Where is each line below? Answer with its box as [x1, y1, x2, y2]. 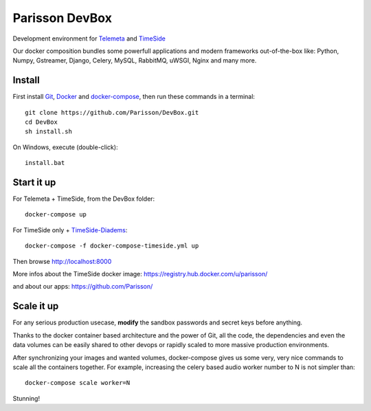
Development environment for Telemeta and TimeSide [12, 34, 166, 43]
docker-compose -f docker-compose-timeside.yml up [25, 242, 199, 250]
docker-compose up [25, 210, 87, 219]
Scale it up [12, 300, 59, 312]
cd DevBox [25, 118, 58, 126]
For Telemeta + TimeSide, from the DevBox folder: [12, 195, 155, 203]
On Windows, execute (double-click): [12, 143, 118, 151]
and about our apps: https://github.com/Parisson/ [12, 282, 153, 291]
